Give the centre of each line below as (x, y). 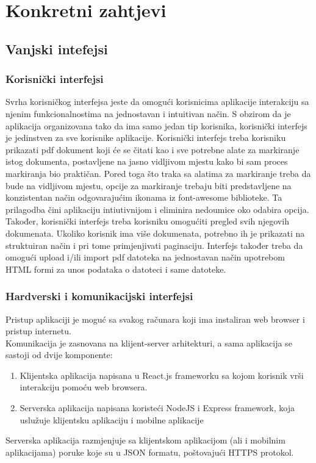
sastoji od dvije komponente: (59, 355)
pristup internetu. (38, 331)
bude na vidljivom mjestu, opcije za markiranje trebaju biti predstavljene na (149, 185)
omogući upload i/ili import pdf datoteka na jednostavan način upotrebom (145, 257)
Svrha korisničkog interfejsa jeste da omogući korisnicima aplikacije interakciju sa (157, 102)
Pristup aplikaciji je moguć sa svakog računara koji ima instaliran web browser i (155, 319)
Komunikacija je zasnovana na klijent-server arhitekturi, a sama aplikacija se (149, 343)
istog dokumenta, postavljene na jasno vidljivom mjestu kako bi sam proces (147, 161)
